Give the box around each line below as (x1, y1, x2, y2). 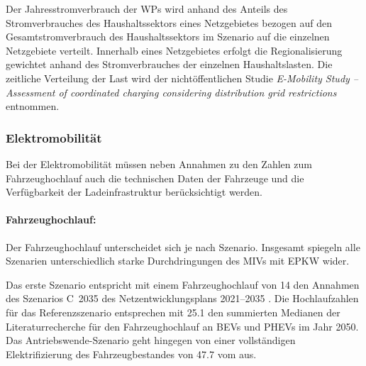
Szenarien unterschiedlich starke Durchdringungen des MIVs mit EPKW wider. (6, 253, 350, 268)
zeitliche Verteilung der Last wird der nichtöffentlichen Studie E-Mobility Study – (6, 70, 359, 85)
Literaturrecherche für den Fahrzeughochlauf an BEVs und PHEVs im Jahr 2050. (6, 318, 359, 333)
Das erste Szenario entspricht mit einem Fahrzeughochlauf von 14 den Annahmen (6, 277, 360, 292)
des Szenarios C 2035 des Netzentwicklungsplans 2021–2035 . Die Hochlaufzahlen (6, 291, 359, 306)
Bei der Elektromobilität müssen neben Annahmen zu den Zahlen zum (6, 156, 312, 171)
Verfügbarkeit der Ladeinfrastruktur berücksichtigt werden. (6, 184, 262, 199)
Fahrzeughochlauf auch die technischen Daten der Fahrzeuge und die (6, 170, 304, 185)
